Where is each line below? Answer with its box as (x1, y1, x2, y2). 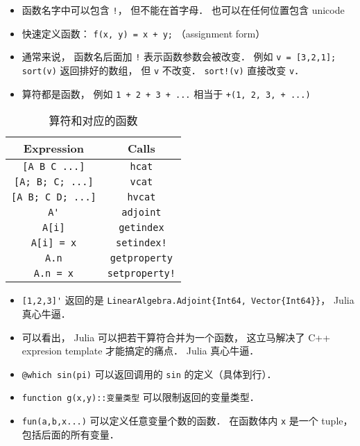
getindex (119, 222, 164, 234)
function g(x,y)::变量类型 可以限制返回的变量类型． (22, 390, 259, 404)
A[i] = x (31, 237, 77, 249)
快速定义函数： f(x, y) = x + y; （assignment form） (22, 26, 266, 40)
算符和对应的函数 (49, 112, 138, 129)
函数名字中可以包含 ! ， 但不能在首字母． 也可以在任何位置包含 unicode (22, 3, 345, 17)
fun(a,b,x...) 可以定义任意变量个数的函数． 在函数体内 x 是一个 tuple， (22, 413, 353, 428)
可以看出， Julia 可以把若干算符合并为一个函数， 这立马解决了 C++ (22, 329, 331, 344)
